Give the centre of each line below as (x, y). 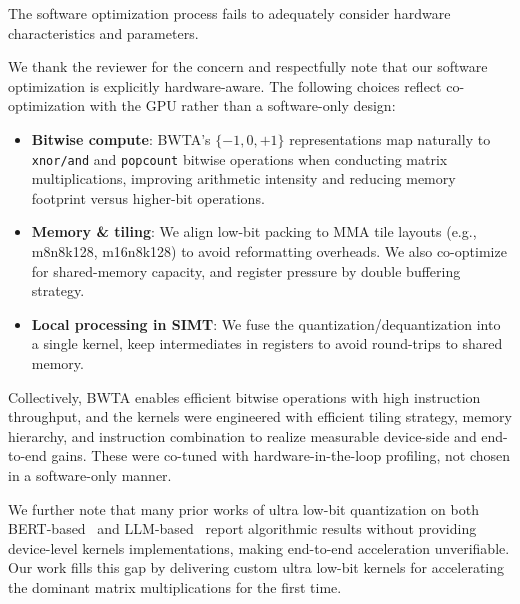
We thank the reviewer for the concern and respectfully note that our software (248, 66)
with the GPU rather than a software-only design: (242, 105)
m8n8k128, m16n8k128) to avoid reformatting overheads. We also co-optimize (269, 251)
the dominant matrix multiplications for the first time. (175, 586)
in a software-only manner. (90, 474)
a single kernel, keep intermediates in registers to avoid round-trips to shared (267, 343)
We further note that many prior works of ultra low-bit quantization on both (243, 508)
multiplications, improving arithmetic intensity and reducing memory (243, 178)
